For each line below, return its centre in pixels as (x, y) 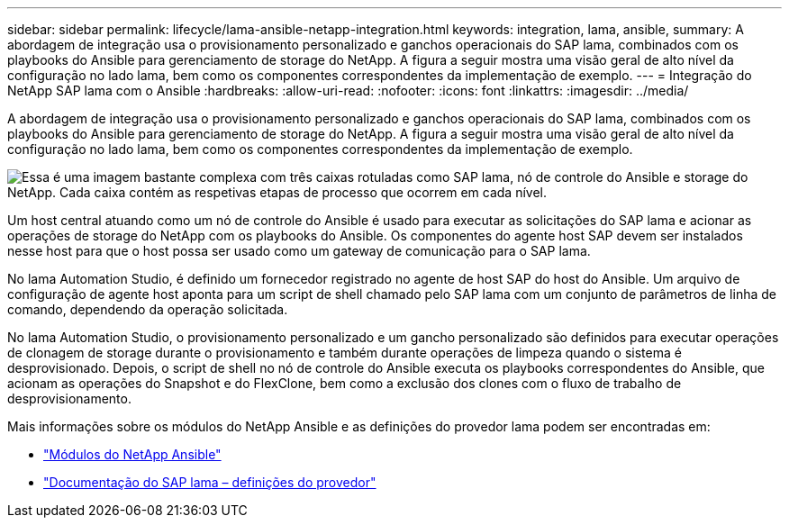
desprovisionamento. (69, 398)
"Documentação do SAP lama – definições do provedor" (210, 482)
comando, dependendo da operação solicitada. (148, 309)
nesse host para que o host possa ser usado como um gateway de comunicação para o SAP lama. (299, 251)
